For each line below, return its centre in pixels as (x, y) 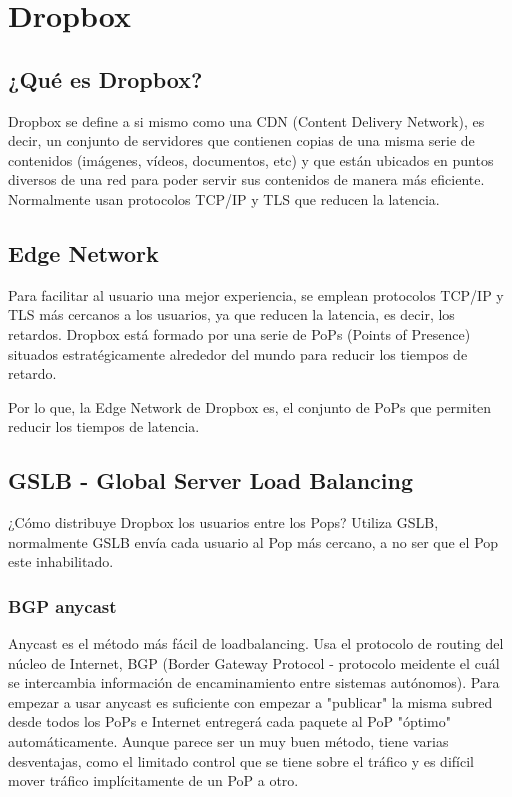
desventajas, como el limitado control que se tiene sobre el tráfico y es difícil (241, 760)
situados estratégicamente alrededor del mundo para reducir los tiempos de (238, 353)
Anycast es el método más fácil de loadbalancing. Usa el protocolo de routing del (256, 643)
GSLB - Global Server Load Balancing (210, 480)
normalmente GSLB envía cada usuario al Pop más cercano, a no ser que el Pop (253, 541)
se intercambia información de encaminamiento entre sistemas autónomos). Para (254, 682)
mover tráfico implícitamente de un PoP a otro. (153, 780)
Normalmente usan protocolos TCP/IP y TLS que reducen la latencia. (224, 198)
